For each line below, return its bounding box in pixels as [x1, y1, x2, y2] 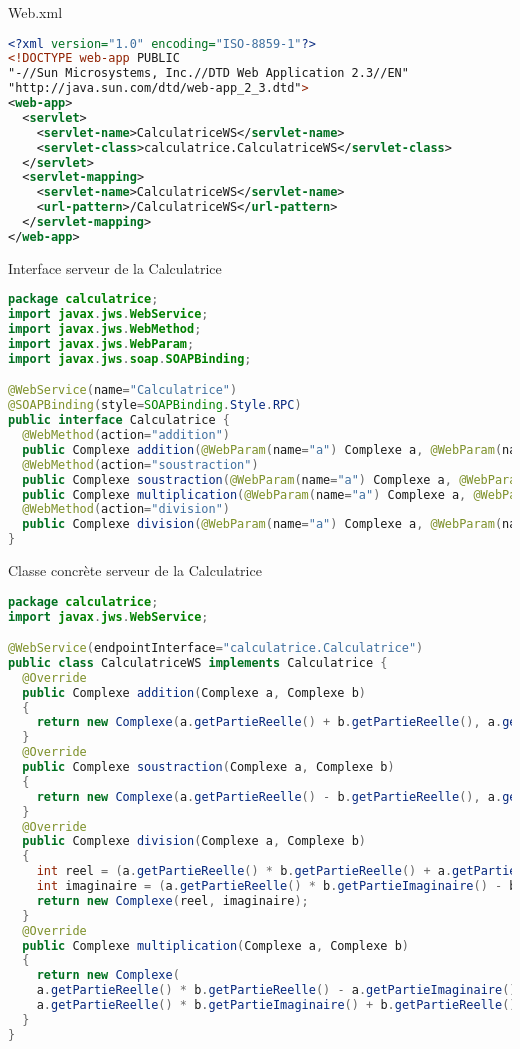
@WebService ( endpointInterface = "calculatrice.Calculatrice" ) [8, 641, 424, 656]
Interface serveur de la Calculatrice [8, 257, 222, 278]
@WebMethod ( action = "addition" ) [22, 428, 230, 443]
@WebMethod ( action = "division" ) [22, 502, 230, 517]
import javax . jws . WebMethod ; [8, 322, 202, 337]
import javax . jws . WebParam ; [8, 337, 195, 352]
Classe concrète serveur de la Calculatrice [8, 560, 262, 581]
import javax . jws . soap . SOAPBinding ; [8, 351, 252, 366]
